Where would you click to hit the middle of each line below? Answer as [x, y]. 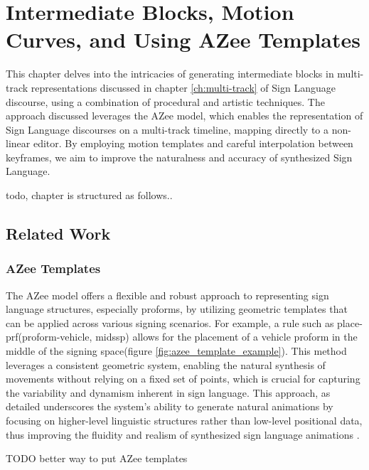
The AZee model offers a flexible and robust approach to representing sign [167, 295]
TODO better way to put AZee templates [97, 458]
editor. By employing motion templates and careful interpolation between [193, 143]
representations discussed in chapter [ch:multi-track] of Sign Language [183, 87]
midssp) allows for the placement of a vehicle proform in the [226, 337]
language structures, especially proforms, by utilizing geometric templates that [177, 309]
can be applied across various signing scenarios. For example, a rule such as [170, 322]
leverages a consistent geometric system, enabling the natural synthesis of [166, 364]
